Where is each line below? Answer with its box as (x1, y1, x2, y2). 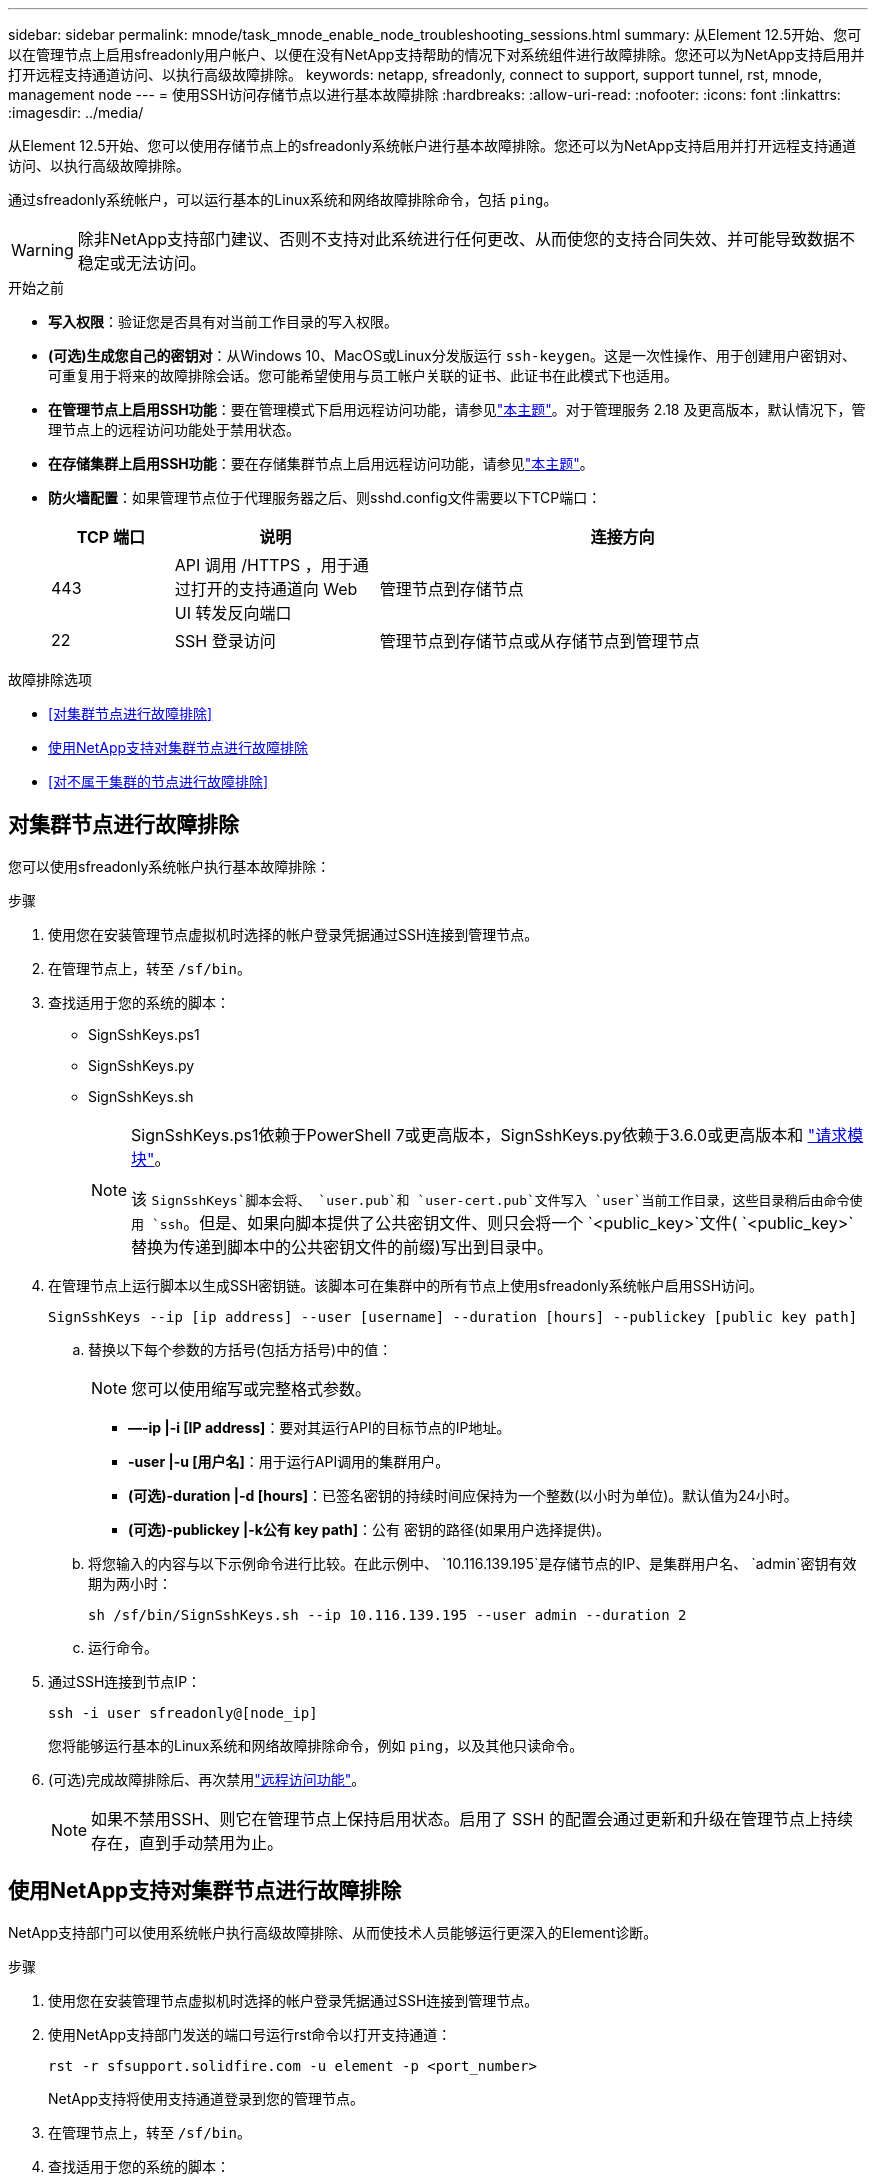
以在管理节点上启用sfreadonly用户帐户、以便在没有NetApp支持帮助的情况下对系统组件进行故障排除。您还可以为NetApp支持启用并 (8, 46, 865, 63)
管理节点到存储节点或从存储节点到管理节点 (379, 631, 700, 651)
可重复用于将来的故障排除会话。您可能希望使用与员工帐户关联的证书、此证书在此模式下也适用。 (48, 367, 678, 384)
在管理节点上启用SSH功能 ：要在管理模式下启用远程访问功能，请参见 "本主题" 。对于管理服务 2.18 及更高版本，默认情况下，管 (48, 401, 866, 418)
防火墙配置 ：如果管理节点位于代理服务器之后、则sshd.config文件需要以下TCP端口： (48, 489, 602, 506)
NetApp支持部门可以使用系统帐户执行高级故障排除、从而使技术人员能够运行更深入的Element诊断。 (8, 1923, 658, 1941)
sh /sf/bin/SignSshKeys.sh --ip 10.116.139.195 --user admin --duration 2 (88, 1606, 687, 1623)
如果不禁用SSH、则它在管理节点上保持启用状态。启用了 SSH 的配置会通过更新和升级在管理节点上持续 (91, 1808, 853, 1829)
